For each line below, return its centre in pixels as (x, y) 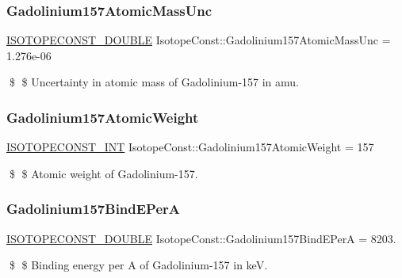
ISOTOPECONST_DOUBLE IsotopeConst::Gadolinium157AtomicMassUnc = (199, 40)
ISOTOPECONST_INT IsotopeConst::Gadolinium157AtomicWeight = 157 (190, 147)
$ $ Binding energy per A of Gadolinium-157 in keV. (138, 265)
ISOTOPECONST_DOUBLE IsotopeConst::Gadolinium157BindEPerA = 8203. (201, 238)
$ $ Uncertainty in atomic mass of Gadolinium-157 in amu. (154, 82)
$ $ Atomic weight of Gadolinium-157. (103, 173)
